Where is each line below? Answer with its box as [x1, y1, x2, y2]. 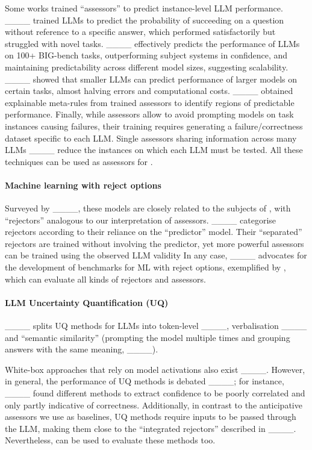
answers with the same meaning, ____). [5, 343, 158, 355]
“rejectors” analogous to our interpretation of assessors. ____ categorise [5, 213, 276, 226]
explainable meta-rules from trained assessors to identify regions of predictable [5, 96, 295, 108]
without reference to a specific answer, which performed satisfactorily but [5, 25, 276, 38]
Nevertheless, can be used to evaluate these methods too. [5, 434, 216, 446]
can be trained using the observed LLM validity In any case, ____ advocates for [5, 249, 307, 261]
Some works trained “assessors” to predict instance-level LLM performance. [5, 2, 283, 14]
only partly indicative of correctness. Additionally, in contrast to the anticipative [5, 398, 302, 411]
